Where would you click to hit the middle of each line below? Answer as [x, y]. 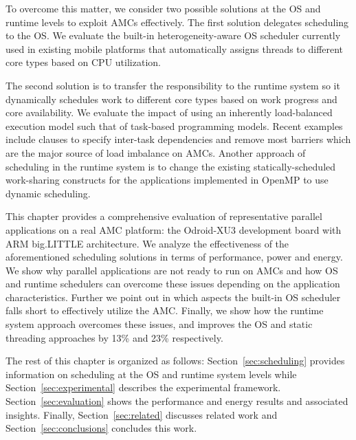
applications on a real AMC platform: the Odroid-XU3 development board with [174, 229]
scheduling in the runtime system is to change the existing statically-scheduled [171, 166]
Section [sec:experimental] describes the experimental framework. [143, 387]
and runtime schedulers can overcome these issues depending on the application [173, 284]
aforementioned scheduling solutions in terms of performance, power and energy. [174, 257]
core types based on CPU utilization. [83, 62]
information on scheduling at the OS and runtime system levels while [151, 374]
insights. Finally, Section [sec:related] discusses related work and [142, 414]
